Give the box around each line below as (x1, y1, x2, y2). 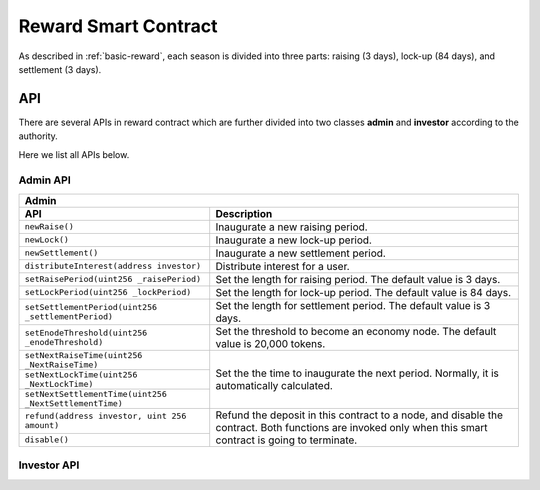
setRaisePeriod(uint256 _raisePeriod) (24, 274, 202, 285)
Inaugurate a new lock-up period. (215, 233, 372, 247)
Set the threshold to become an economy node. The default (215, 324, 497, 338)
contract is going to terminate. (215, 433, 358, 447)
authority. (18, 130, 59, 142)
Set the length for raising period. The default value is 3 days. (215, 272, 501, 286)
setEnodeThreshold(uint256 (24, 327, 148, 338)
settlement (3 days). (18, 63, 102, 75)
